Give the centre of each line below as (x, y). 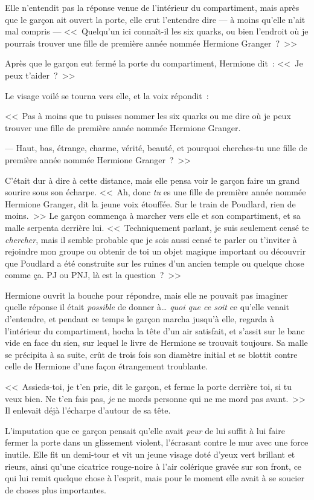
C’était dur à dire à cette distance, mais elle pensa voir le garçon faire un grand (152, 180)
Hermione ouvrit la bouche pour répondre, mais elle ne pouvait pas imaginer (146, 295)
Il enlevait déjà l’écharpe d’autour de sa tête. (88, 410)
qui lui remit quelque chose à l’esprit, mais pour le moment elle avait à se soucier (155, 478)
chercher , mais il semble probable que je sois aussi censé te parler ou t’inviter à (151, 239)
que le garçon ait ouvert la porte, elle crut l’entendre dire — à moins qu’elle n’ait (155, 19)
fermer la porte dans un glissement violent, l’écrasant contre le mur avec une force (157, 442)
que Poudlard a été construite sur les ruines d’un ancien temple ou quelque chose (155, 263)
